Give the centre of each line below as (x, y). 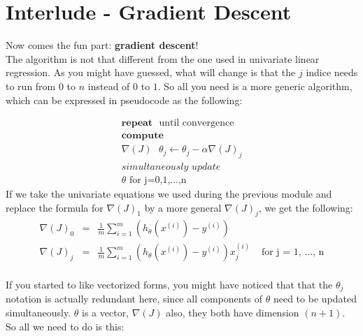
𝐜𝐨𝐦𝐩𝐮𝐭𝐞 (142, 136)
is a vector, (106, 312)
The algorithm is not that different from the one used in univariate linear (163, 58)
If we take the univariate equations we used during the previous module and (169, 194)
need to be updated (315, 299)
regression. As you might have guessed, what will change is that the (151, 72)
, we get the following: (306, 207)
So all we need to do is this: (65, 326)
